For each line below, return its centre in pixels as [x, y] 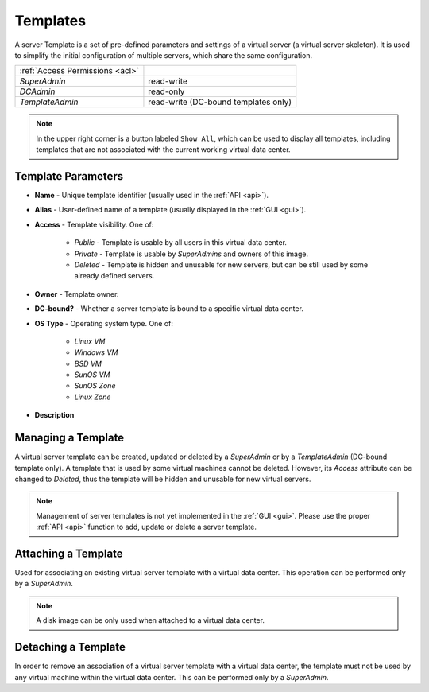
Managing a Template [70, 438]
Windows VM [96, 352]
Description [54, 415]
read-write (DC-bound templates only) [220, 102]
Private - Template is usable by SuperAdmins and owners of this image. [191, 254]
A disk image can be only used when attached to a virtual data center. [151, 620]
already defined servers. [114, 276]
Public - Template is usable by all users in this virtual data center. [181, 243]
